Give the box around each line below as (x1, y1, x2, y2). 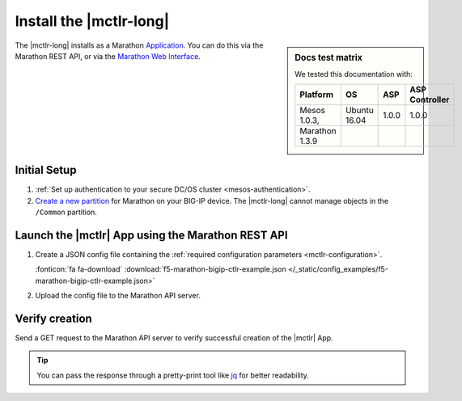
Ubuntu (345, 105, 374, 116)
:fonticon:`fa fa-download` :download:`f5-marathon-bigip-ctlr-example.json (35, 264, 286, 274)
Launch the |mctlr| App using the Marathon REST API (15, 228, 288, 242)
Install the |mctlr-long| (15, 12, 170, 30)
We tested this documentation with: (295, 69, 413, 78)
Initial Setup (15, 163, 77, 177)
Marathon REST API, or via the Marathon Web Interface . (15, 51, 201, 61)
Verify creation (15, 311, 92, 325)
